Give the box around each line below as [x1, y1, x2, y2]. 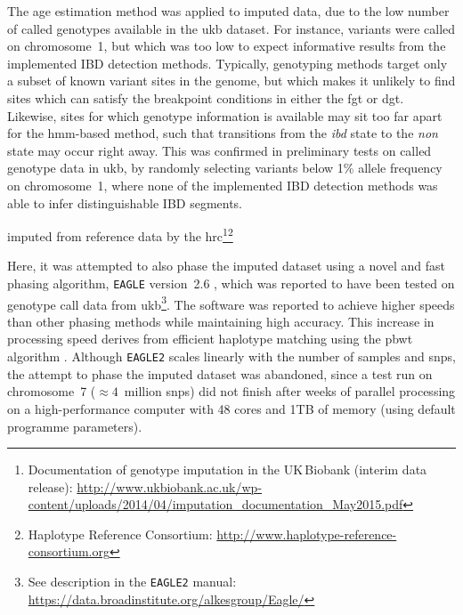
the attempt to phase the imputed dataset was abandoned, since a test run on [7, 364, 433, 383]
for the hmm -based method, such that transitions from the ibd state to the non [7, 124, 438, 142]
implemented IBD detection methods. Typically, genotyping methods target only [7, 53, 448, 72]
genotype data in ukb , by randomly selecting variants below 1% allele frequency [7, 158, 443, 177]
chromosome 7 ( [7, 382, 96, 401]
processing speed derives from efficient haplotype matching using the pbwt [7, 329, 413, 348]
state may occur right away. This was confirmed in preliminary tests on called [7, 141, 432, 159]
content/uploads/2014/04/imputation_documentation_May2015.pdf [28, 495, 403, 514]
